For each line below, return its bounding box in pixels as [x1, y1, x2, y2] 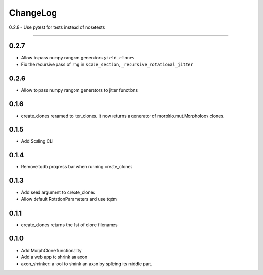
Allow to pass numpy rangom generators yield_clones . [21, 55, 136, 60]
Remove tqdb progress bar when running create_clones [21, 164, 133, 170]
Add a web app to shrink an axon [21, 254, 88, 260]
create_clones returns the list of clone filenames [21, 222, 118, 228]
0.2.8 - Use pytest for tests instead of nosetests [9, 24, 105, 30]
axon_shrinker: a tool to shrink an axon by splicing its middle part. [21, 261, 153, 267]
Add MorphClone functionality [21, 247, 82, 253]
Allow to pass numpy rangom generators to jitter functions [21, 87, 138, 93]
